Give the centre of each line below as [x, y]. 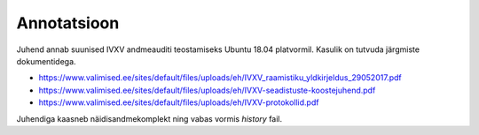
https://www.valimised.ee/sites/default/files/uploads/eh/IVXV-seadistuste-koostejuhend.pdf [207, 90]
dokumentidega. [46, 61]
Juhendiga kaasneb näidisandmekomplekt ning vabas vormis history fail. [149, 118]
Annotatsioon [68, 23]
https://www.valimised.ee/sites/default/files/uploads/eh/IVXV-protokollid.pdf [179, 102]
